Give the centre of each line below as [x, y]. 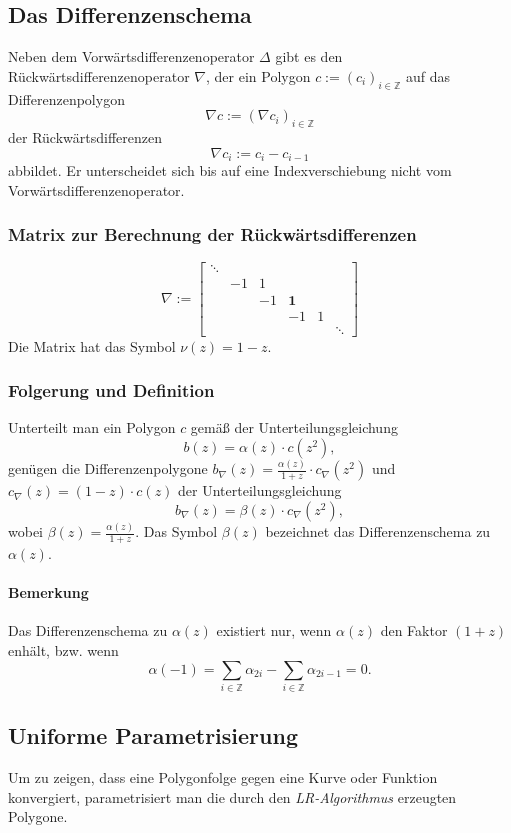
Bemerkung [48, 592]
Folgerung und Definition [111, 390]
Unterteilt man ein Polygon [92, 427]
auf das [427, 75]
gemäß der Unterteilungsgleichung [294, 427]
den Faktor [414, 630]
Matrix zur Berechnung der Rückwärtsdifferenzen [212, 234]
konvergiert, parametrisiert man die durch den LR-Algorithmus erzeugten [232, 796]
